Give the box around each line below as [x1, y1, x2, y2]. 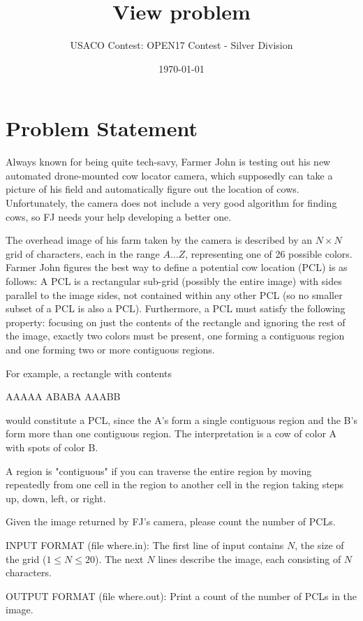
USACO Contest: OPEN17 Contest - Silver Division [70, 38, 293, 52]
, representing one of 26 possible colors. [185, 246, 353, 261]
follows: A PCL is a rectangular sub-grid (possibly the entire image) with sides [6, 274, 342, 288]
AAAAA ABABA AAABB [6, 389, 121, 404]
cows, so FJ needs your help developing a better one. [6, 209, 232, 224]
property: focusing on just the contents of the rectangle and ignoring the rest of [6, 314, 346, 329]
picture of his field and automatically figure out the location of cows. [6, 182, 299, 196]
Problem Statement [6, 114, 198, 143]
